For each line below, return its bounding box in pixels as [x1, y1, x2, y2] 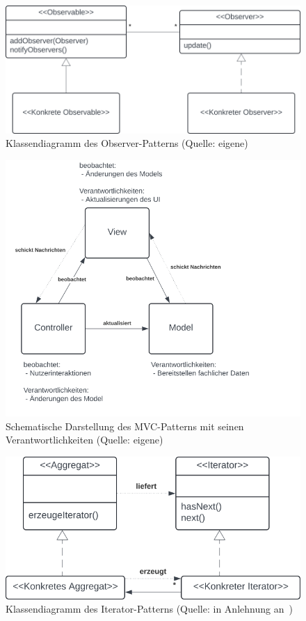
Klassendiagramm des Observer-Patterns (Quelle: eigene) [6, 136, 248, 150]
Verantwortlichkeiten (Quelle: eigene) [6, 432, 163, 447]
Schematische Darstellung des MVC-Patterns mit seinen [6, 418, 244, 433]
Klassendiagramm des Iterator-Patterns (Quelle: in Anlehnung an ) [6, 602, 293, 616]
